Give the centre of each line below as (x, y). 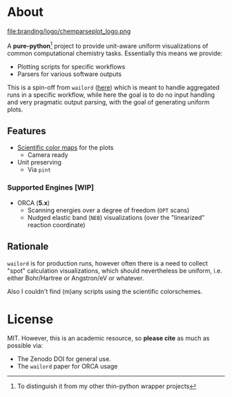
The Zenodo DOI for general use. (64, 359)
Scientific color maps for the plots (65, 148)
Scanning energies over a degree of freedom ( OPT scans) (108, 210)
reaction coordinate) (56, 225)
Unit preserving (39, 163)
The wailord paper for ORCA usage (67, 367)
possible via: (25, 346)
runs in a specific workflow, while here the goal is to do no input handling (111, 95)
